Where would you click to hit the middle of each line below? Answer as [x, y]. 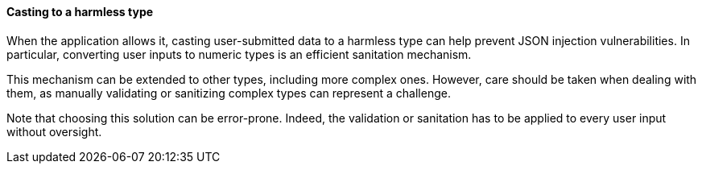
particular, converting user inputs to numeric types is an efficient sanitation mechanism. [239, 54]
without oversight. [54, 131]
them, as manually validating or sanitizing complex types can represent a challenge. [229, 93]
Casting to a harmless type [80, 12]
